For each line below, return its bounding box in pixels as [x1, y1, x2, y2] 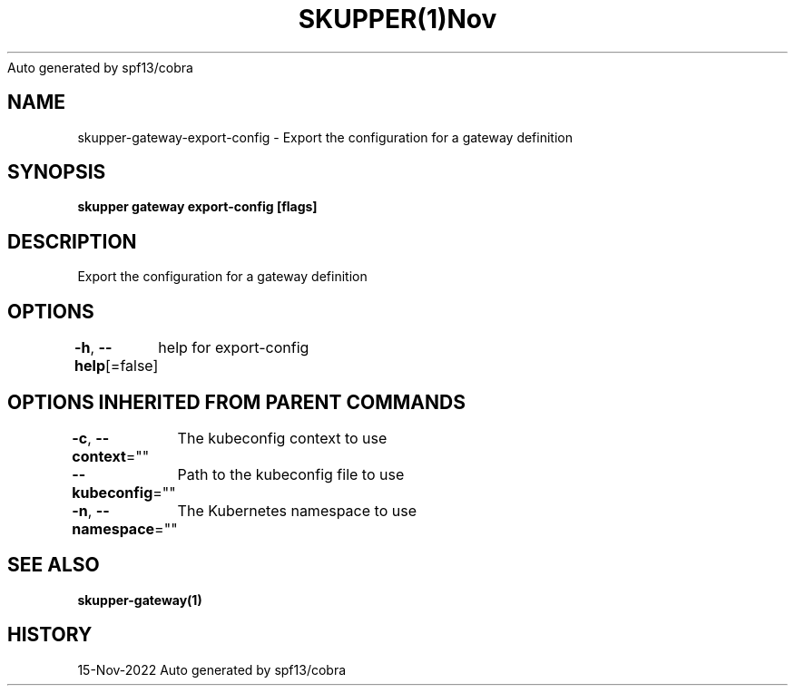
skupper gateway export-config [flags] [77, 199, 318, 215]
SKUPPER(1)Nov [298, 4, 497, 34]
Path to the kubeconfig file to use [177, 464, 405, 483]
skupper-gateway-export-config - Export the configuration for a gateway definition [77, 129, 573, 145]
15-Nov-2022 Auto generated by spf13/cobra [77, 661, 347, 678]
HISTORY [7, 623, 93, 647]
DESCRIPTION [7, 229, 137, 253]
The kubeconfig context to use [177, 428, 388, 447]
